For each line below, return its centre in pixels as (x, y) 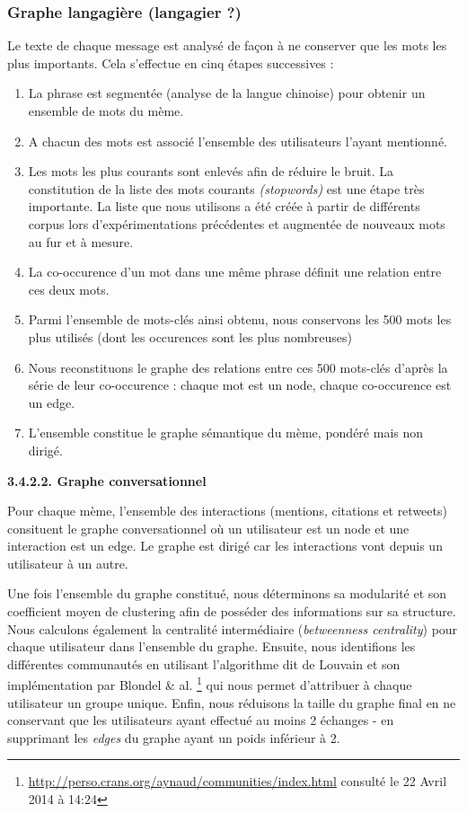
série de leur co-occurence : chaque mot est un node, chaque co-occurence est (240, 385)
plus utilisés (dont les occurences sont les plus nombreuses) (190, 336)
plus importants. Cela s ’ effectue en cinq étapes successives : (171, 62)
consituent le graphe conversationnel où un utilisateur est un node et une (208, 528)
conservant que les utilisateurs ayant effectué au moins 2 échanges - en (201, 720)
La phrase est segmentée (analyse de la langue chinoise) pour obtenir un (227, 93)
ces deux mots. (69, 289)
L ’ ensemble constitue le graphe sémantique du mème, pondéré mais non (226, 433)
